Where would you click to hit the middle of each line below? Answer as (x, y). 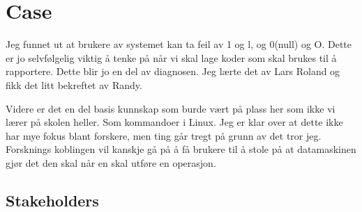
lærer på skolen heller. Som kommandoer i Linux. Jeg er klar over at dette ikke (174, 122)
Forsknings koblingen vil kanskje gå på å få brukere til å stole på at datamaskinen (181, 149)
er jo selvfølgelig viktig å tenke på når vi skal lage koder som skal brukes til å (171, 57)
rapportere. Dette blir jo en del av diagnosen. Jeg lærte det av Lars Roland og (173, 71)
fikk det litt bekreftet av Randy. (74, 84)
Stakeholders (52, 200)
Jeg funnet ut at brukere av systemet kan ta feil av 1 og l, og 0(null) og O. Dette (179, 44)
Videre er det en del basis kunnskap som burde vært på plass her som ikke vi (171, 108)
